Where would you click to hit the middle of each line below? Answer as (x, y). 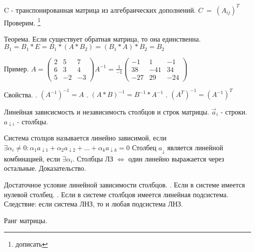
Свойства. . (21, 94)
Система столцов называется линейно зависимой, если (85, 138)
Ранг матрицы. (26, 220)
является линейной (195, 147)
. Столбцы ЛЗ (93, 158)
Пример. (16, 68)
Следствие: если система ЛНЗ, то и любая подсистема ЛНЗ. (93, 204)
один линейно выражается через (176, 158)
